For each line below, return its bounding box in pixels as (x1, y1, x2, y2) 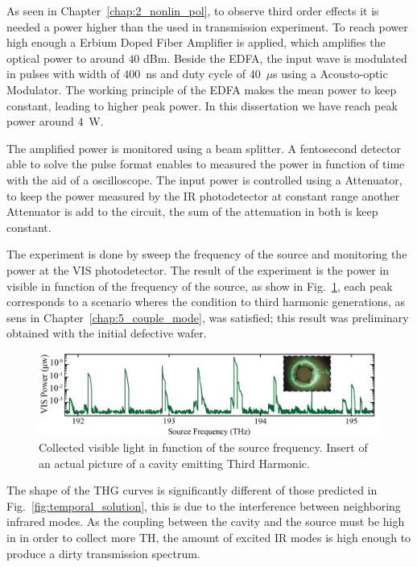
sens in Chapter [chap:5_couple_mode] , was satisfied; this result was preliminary (6, 308, 409, 325)
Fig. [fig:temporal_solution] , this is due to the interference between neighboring (6, 497, 401, 514)
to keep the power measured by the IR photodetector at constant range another (6, 187, 400, 204)
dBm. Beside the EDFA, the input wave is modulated (143, 49, 407, 66)
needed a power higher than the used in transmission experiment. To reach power (6, 18, 408, 35)
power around (6, 113, 74, 130)
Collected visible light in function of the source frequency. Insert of (39, 438, 368, 455)
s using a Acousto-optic (273, 65, 388, 82)
